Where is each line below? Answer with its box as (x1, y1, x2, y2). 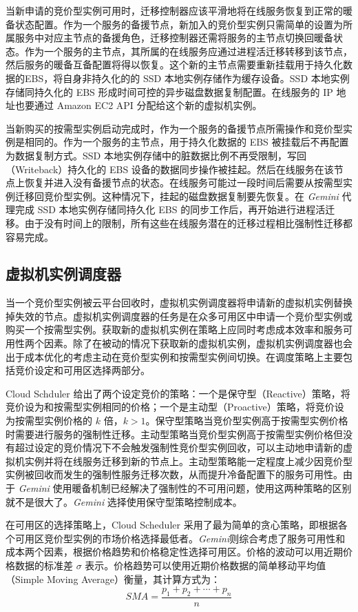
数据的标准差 (14, 557, 73, 572)
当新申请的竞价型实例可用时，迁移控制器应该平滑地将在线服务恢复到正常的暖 (6, 3, 352, 17)
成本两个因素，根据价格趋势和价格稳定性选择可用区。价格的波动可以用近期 (6, 544, 343, 559)
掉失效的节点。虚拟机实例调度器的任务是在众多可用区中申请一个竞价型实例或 (6, 308, 352, 323)
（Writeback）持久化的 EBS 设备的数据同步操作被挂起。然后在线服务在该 (6, 161, 334, 176)
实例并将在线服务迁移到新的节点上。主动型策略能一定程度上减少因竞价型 (24, 453, 352, 468)
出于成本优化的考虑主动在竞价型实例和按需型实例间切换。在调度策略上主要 (6, 349, 343, 364)
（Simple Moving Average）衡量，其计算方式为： (6, 571, 220, 586)
